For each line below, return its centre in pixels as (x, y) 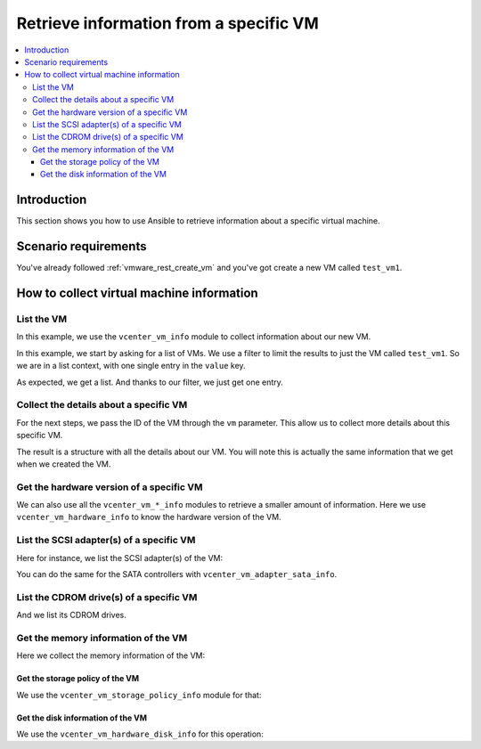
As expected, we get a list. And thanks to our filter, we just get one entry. (150, 382)
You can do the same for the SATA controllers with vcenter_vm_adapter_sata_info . (177, 574)
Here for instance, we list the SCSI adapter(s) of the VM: (119, 558)
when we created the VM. (64, 464)
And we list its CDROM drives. (71, 615)
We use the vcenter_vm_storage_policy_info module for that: (139, 695)
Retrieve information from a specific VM (168, 23)
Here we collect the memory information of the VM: (111, 655)
